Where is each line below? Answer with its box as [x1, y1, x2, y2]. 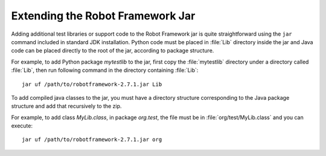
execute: [11, 122, 33, 129]
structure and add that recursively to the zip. [11, 103, 122, 110]
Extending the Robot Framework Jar [11, 9, 196, 22]
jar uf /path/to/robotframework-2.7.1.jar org [22, 136, 162, 143]
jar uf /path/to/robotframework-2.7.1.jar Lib [22, 80, 162, 88]
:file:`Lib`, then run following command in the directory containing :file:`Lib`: [11, 67, 199, 74]
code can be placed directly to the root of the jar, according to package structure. [11, 47, 214, 54]
